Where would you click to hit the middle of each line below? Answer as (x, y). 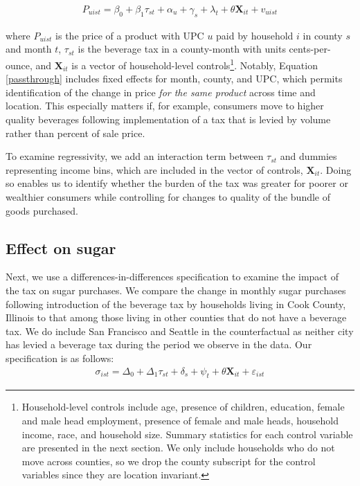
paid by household (255, 35)
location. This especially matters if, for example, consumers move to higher (165, 106)
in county (323, 35)
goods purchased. (42, 210)
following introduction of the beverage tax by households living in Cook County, (176, 304)
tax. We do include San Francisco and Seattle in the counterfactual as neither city (180, 331)
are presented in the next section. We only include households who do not (178, 448)
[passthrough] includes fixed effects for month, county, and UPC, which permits (174, 79)
